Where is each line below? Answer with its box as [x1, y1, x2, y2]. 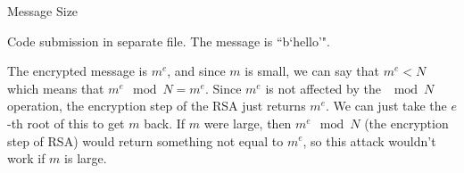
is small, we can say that [244, 62, 380, 80]
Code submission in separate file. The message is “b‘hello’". [7, 31, 330, 50]
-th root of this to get [7, 113, 125, 132]
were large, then [203, 113, 292, 132]
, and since [167, 62, 226, 80]
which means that [7, 78, 104, 97]
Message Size [7, 2, 79, 20]
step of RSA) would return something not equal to [7, 131, 284, 150]
